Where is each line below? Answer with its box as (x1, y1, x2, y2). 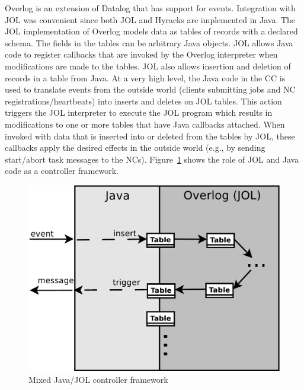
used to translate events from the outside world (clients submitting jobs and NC (5, 83, 296, 96)
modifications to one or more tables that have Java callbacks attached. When (5, 118, 285, 130)
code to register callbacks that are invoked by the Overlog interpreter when (5, 48, 278, 61)
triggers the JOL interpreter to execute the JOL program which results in (5, 106, 273, 119)
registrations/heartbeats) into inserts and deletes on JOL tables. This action (5, 94, 282, 107)
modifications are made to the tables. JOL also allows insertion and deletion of (5, 59, 291, 72)
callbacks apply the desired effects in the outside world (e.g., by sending (5, 141, 265, 154)
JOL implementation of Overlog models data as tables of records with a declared (5, 25, 298, 37)
